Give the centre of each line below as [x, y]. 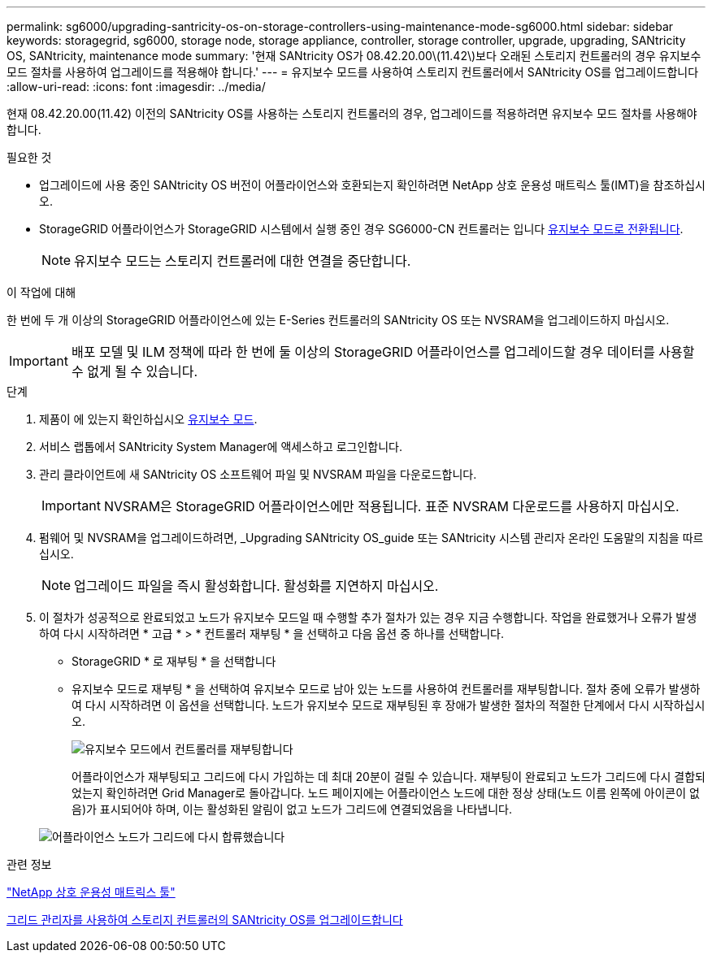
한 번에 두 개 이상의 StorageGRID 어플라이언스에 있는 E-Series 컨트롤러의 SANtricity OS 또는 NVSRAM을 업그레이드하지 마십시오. [338, 320]
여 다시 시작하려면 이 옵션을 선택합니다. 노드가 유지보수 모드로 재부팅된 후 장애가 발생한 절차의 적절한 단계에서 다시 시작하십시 [389, 705]
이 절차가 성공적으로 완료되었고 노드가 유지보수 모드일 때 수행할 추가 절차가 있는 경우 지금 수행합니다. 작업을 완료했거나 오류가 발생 [368, 617]
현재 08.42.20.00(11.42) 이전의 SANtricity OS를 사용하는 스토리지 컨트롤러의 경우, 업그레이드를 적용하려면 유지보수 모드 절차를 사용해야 [352, 113]
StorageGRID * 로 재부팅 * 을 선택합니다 [174, 661]
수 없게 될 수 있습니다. [135, 371]
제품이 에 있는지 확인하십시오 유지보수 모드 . [148, 419]
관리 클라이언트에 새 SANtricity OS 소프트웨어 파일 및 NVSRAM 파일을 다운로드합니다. [258, 474]
